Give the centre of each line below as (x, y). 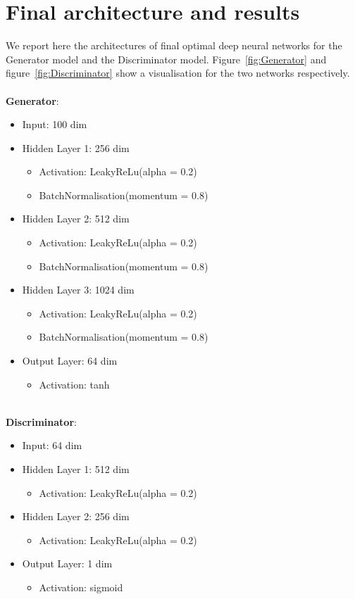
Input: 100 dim (55, 124)
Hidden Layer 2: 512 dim (76, 219)
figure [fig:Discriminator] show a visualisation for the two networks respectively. (178, 73)
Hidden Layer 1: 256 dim (76, 147)
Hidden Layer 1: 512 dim (76, 469)
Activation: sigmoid (81, 587)
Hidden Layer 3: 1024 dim (78, 290)
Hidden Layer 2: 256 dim (76, 516)
